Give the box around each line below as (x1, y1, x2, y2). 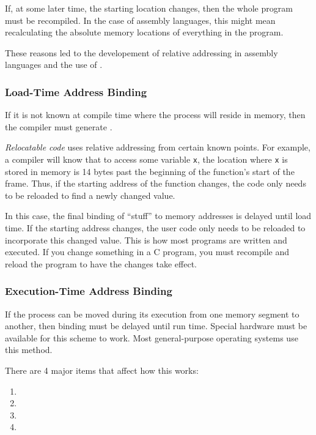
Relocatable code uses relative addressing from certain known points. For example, (5, 141, 310, 154)
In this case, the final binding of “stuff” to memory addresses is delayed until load (5, 209, 312, 222)
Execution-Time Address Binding (5, 283, 172, 299)
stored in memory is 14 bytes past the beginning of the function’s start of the (5, 165, 295, 177)
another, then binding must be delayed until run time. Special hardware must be (5, 319, 307, 332)
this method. (5, 343, 53, 356)
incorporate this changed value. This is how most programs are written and (5, 233, 287, 246)
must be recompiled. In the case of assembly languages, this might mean (5, 13, 276, 26)
